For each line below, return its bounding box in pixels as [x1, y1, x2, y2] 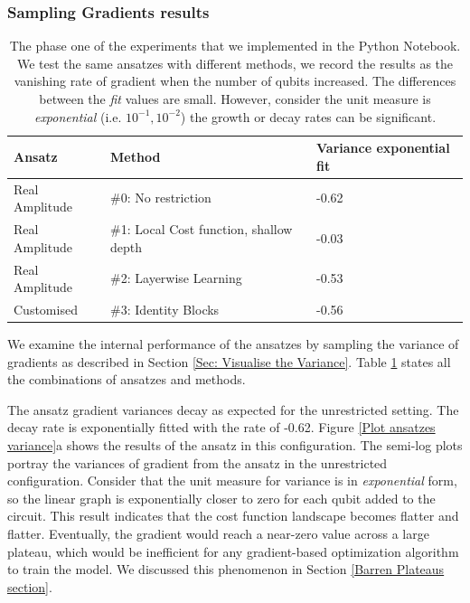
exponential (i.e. [33, 107, 122, 126]
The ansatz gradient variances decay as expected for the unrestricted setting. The [7, 400, 459, 419]
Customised [14, 299, 78, 318]
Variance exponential [316, 138, 450, 157]
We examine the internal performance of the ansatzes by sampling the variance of [7, 334, 459, 353]
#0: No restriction [110, 188, 211, 207]
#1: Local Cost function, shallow [110, 220, 293, 239]
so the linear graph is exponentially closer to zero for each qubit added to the [7, 488, 436, 507]
